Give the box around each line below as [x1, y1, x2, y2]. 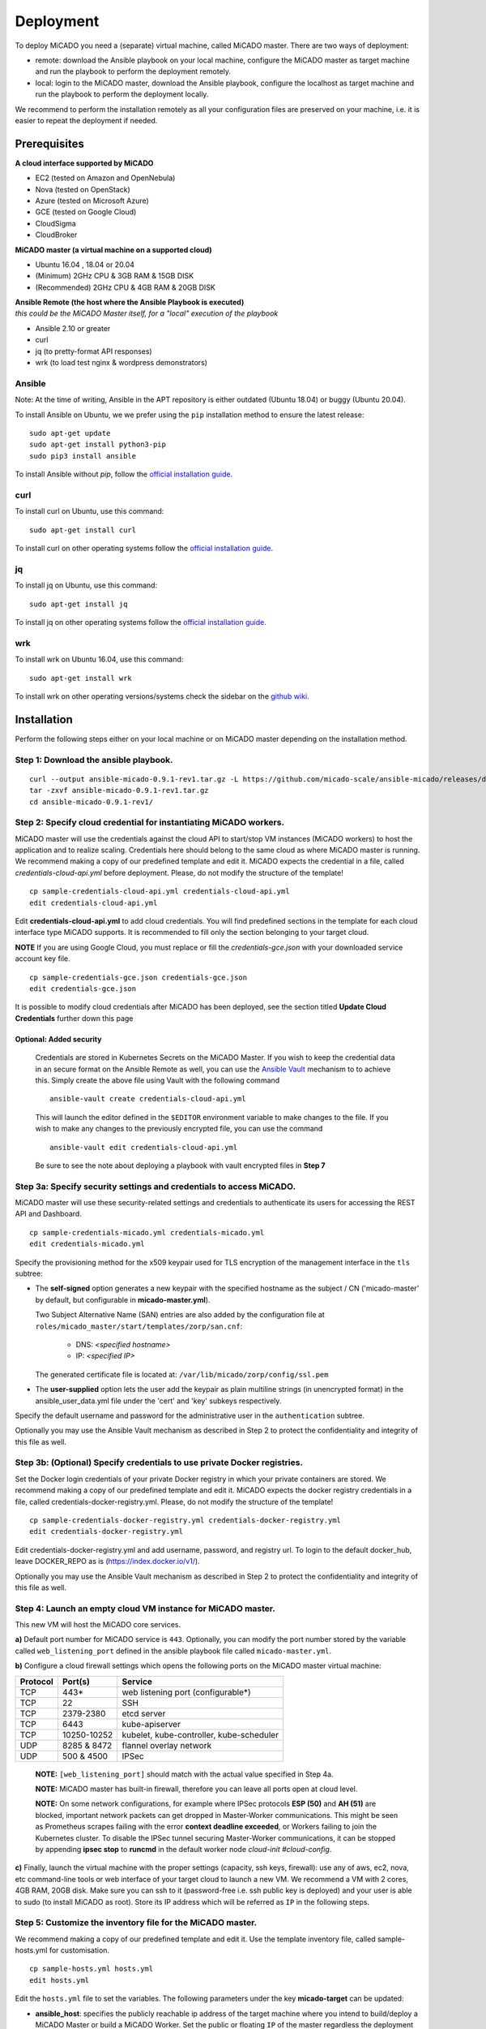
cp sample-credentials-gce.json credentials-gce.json [29, 972, 247, 982]
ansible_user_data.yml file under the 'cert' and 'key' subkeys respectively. [35, 1396, 282, 1406]
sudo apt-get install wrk [29, 674, 133, 683]
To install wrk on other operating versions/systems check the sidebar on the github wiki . [15, 691, 309, 701]
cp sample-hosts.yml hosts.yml [29, 1964, 154, 1974]
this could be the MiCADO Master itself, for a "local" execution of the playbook [15, 308, 279, 318]
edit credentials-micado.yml [29, 1239, 145, 1249]
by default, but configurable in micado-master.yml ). [35, 1295, 211, 1304]
